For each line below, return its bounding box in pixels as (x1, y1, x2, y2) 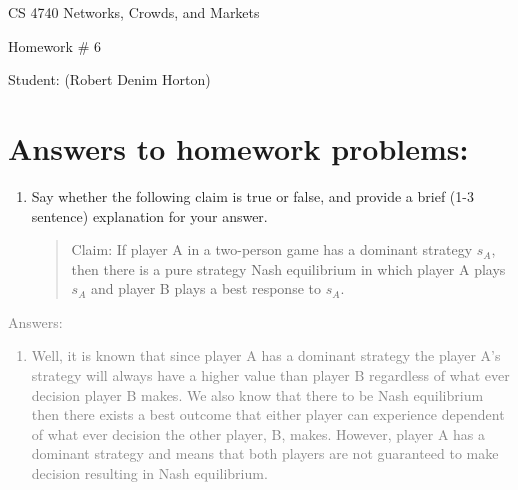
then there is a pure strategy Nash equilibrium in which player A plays (71, 258, 506, 279)
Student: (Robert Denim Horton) (8, 69, 211, 90)
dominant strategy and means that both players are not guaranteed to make (31, 443, 499, 464)
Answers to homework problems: (8, 127, 469, 168)
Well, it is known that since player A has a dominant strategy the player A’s (31, 345, 501, 366)
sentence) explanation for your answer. (31, 205, 268, 226)
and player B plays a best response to (90, 278, 321, 299)
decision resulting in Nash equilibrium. (31, 463, 268, 484)
